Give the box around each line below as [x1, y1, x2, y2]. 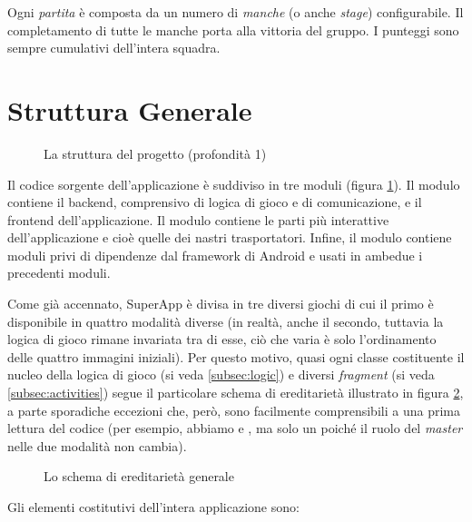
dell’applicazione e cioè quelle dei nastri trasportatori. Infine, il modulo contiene [7, 228, 452, 247]
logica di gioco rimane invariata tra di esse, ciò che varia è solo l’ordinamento [7, 330, 437, 349]
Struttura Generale [7, 91, 252, 128]
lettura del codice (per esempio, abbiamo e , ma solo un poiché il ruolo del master [7, 419, 463, 438]
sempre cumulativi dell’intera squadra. [7, 38, 221, 57]
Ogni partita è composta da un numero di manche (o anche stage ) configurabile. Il [7, 3, 464, 21]
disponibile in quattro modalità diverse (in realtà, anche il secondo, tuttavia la [7, 311, 444, 330]
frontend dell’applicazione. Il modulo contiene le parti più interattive [7, 210, 389, 229]
